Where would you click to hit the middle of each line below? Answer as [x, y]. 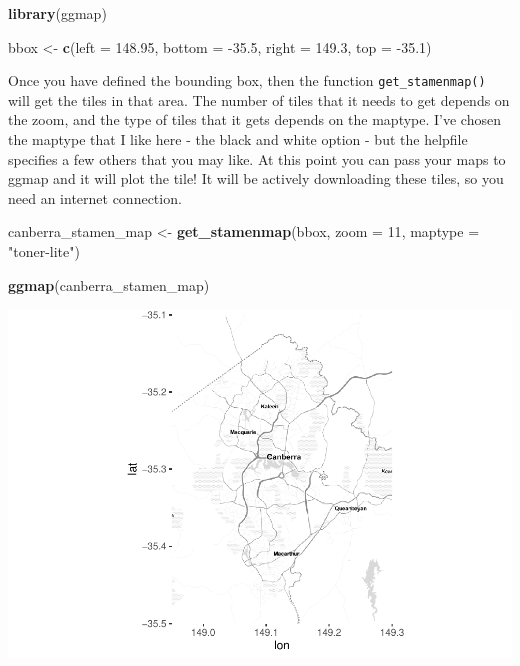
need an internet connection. [95, 197]
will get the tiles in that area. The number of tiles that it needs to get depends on [259, 99]
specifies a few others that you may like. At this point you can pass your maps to [257, 158]
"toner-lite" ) [44, 251]
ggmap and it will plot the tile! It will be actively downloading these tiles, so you [256, 178]
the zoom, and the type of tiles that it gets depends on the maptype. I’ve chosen [254, 119]
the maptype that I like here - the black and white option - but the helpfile [238, 139]
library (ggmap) [57, 13]
